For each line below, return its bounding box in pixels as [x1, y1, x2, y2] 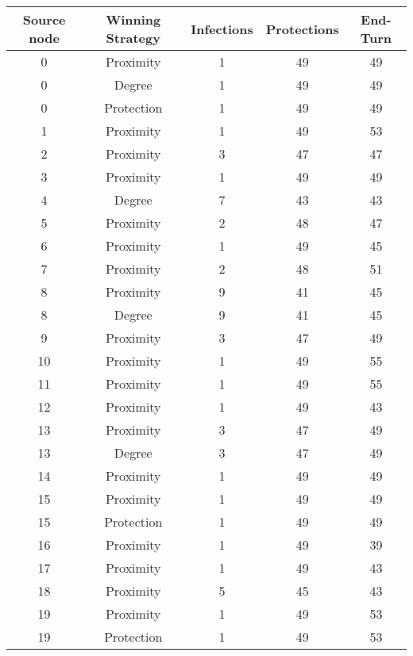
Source [22, 10, 66, 29]
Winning [106, 10, 161, 29]
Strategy [106, 29, 160, 47]
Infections [191, 19, 253, 38]
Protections [265, 19, 339, 38]
